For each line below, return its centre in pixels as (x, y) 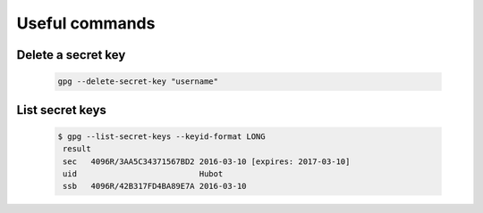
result (77, 149)
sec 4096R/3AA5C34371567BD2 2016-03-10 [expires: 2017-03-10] (207, 161)
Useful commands (86, 23)
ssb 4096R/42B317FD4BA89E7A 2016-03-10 (155, 186)
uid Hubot (143, 173)
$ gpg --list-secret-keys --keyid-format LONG (161, 136)
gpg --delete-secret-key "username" (138, 82)
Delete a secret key (71, 55)
